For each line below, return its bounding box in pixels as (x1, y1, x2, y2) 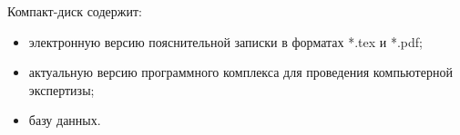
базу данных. (28, 111, 101, 130)
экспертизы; (28, 80, 95, 99)
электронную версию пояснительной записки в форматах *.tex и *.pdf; (28, 32, 423, 51)
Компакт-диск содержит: (7, 2, 142, 20)
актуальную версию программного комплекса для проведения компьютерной (28, 63, 453, 82)
